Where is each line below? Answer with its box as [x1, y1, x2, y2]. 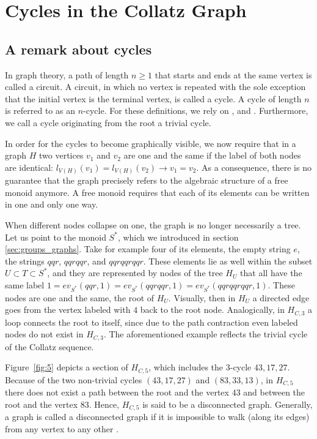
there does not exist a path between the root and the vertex [5, 386, 229, 399]
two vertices [39, 149, 84, 162]
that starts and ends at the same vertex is [155, 68, 312, 81]
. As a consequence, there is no [196, 160, 312, 173]
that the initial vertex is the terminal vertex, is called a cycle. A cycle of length [5, 92, 302, 105]
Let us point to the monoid [5, 230, 106, 243]
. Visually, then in [168, 291, 236, 304]
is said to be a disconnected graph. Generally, [142, 397, 313, 410]
